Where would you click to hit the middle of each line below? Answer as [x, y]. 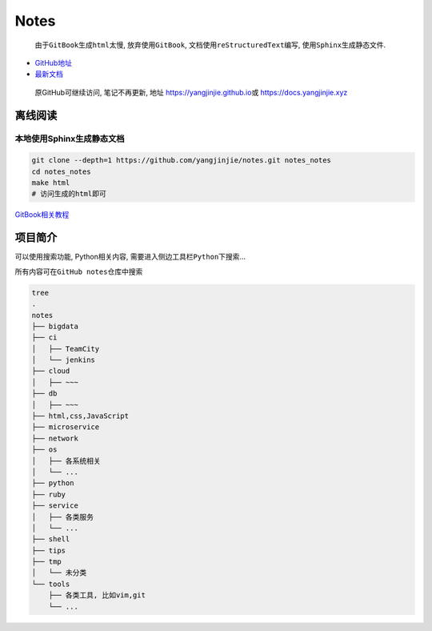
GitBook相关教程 [42, 215]
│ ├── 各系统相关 [66, 461]
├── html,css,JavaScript [80, 416]
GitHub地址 [53, 62]
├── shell [51, 539]
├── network [55, 438]
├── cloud [51, 371]
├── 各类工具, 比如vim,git [97, 595]
